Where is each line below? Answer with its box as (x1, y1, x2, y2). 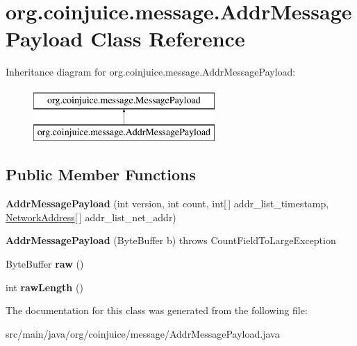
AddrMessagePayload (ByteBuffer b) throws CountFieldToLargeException (6, 233, 336, 248)
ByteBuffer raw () (6, 257, 84, 271)
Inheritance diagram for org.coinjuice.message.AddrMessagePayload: (6, 64, 296, 79)
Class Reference (90, 24, 245, 53)
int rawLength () (6, 279, 83, 294)
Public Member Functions (6, 164, 196, 185)
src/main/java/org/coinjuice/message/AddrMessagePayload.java (6, 326, 280, 340)
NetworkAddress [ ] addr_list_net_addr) (6, 209, 176, 224)
